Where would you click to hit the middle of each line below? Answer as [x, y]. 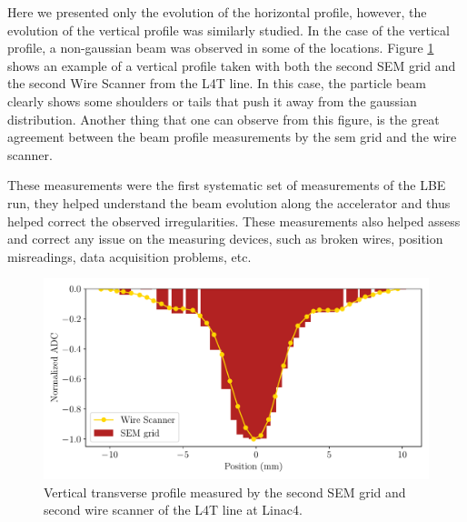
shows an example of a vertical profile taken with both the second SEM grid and [232, 65]
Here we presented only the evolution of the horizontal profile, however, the [217, 12]
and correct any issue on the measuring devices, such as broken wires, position [225, 239]
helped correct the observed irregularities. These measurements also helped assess [234, 221]
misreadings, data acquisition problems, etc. [129, 256]
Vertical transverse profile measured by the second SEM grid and [225, 492]
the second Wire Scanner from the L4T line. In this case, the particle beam [217, 83]
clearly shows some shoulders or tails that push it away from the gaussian [212, 100]
